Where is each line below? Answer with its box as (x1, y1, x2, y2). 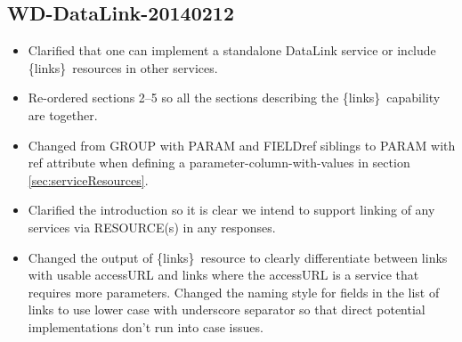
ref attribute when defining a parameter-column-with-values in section (28, 153, 410, 172)
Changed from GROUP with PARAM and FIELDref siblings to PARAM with (28, 135, 456, 154)
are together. (28, 105, 98, 124)
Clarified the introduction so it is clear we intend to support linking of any (28, 200, 435, 219)
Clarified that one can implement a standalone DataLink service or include (28, 41, 436, 60)
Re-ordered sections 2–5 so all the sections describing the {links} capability (28, 88, 441, 107)
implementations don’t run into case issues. (28, 317, 263, 336)
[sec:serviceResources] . (28, 170, 149, 189)
